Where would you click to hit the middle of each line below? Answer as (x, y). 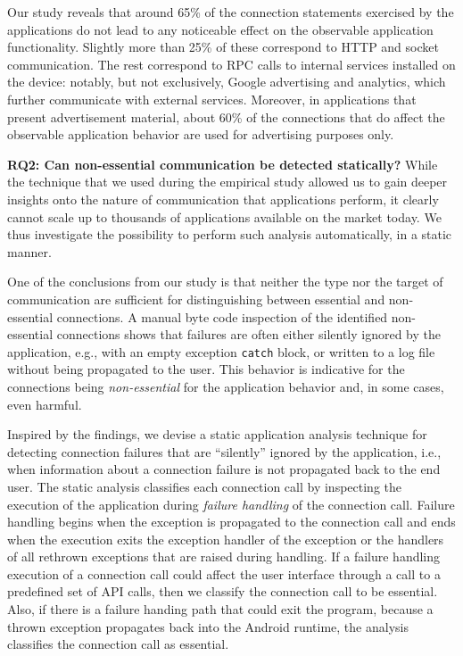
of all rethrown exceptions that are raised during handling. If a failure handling (224, 556)
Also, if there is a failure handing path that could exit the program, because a (220, 609)
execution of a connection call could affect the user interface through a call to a (224, 573)
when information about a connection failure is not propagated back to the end (224, 469)
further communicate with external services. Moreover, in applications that (212, 99)
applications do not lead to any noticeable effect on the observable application (220, 29)
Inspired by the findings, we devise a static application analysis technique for (217, 434)
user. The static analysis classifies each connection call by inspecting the (204, 486)
